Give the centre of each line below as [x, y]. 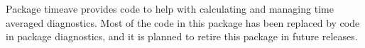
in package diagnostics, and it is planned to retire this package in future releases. [182, 36]
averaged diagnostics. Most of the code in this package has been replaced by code [183, 22]
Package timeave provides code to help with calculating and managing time [170, 8]
